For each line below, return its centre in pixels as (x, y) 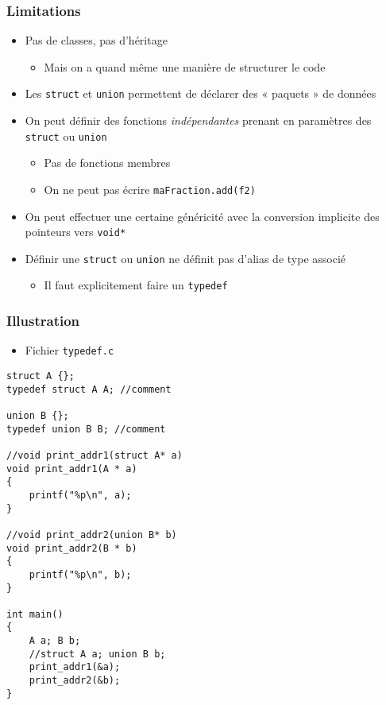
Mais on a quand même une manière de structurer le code (185, 66)
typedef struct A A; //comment (89, 389)
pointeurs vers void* (75, 232)
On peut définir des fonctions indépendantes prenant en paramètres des (198, 120)
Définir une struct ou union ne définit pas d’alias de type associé (185, 258)
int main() (35, 614)
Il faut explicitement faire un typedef (136, 285)
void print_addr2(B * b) (72, 548)
